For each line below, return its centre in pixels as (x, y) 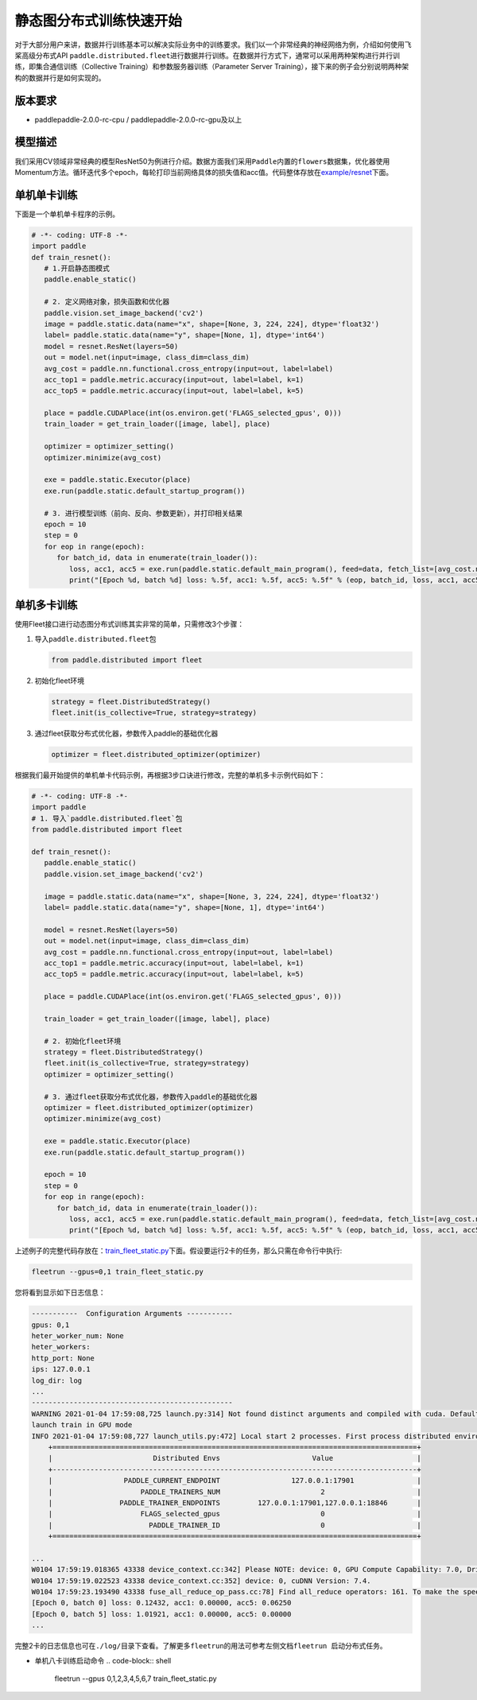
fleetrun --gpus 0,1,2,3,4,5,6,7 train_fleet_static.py (136, 1679)
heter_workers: (61, 1347)
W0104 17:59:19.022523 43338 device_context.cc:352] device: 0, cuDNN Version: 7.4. (201, 1581)
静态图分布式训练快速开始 (99, 21)
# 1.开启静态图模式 (77, 268)
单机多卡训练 (46, 605)
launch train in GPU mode (82, 1425)
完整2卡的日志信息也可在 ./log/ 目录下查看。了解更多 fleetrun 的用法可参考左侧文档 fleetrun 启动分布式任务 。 (201, 1646)
